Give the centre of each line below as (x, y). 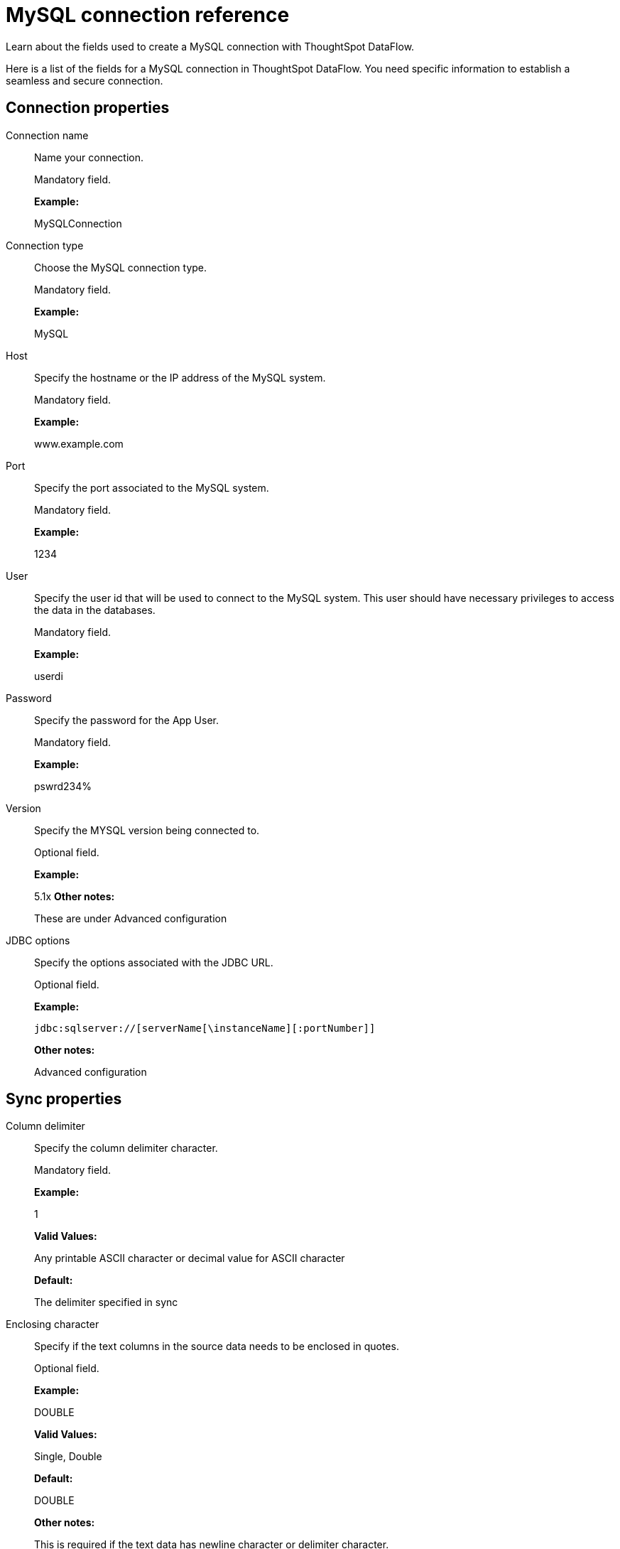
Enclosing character (53, 1324)
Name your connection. (89, 157)
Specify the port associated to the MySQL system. (152, 487)
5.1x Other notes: (75, 896)
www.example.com (79, 443)
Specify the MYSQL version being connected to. (147, 830)
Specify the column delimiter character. (126, 1148)
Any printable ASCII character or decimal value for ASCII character (190, 1258)
